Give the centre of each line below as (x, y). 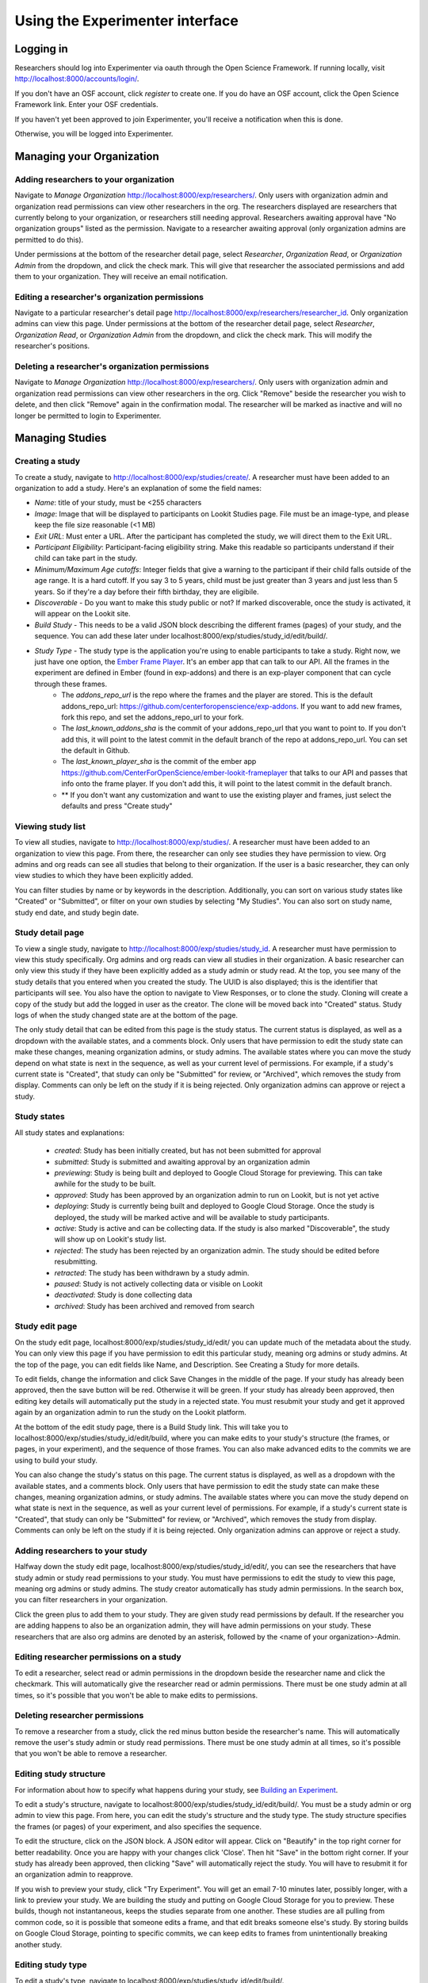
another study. (38, 1944)
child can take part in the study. (86, 558)
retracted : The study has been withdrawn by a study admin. (152, 1272)
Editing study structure (60, 1774)
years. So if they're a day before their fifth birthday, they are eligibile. (147, 592)
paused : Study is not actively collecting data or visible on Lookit (159, 1283)
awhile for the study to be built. (105, 1184)
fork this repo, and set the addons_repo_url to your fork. (153, 717)
